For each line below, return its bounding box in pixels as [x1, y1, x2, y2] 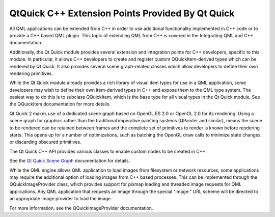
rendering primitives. [9, 70, 53, 76]
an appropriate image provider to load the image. [9, 196, 112, 202]
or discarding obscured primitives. [9, 139, 81, 145]
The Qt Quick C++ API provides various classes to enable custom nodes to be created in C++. [9, 148, 207, 154]
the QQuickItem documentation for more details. [9, 101, 111, 107]
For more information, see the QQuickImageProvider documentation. [9, 205, 153, 211]
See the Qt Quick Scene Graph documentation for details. [9, 158, 130, 164]
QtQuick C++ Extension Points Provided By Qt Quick [9, 8, 235, 19]
